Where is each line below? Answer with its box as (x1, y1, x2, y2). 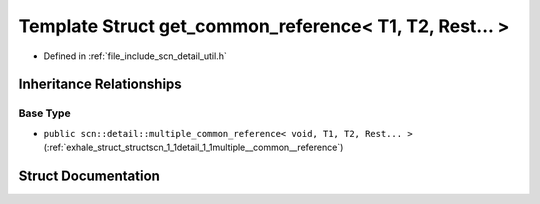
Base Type (18, 106, 71, 120)
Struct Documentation (18, 167, 160, 184)
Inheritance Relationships (18, 76, 182, 93)
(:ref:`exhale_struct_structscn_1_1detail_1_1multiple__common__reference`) (43, 141, 344, 154)
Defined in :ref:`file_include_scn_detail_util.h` (43, 50, 227, 62)
